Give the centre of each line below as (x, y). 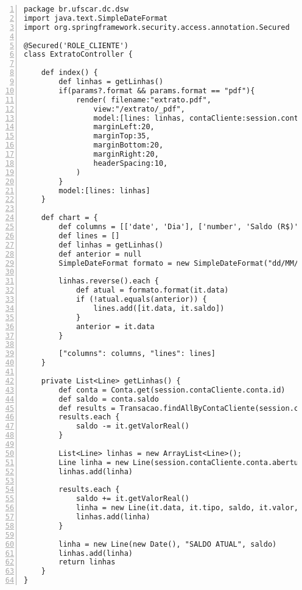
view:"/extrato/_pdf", (139, 109)
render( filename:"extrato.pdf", (143, 100)
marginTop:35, (122, 136)
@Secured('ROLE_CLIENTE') (76, 45)
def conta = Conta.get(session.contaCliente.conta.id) (172, 390)
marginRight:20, (126, 154)
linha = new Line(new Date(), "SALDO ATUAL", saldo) (168, 544)
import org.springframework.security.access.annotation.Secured (157, 27)
